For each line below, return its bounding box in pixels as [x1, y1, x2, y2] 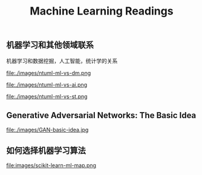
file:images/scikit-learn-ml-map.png [6, 162, 97, 169]
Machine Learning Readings [30, 4, 174, 18]
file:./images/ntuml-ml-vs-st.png [6, 93, 88, 100]
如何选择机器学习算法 [6, 145, 86, 156]
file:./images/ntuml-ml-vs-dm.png [6, 69, 91, 76]
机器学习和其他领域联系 [6, 40, 94, 50]
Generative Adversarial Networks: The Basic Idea [6, 110, 197, 121]
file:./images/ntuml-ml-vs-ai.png [6, 81, 88, 88]
